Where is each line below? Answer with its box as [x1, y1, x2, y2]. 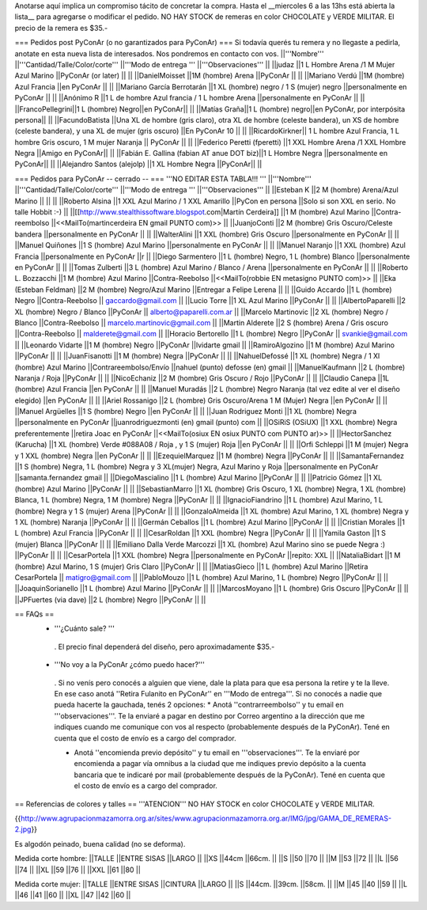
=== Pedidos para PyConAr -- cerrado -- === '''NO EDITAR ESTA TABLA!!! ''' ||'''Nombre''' [14, 174, 312, 184]
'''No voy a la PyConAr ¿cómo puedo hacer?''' [54, 660, 205, 669]
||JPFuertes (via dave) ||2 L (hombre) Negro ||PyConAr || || [14, 594, 206, 605]
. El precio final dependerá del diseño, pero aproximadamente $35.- [54, 642, 275, 651]
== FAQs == [14, 609, 55, 619]
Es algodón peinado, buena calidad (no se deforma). [14, 839, 186, 848]
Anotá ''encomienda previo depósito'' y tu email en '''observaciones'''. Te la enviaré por [74, 748, 360, 757]
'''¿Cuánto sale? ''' [54, 624, 115, 633]
